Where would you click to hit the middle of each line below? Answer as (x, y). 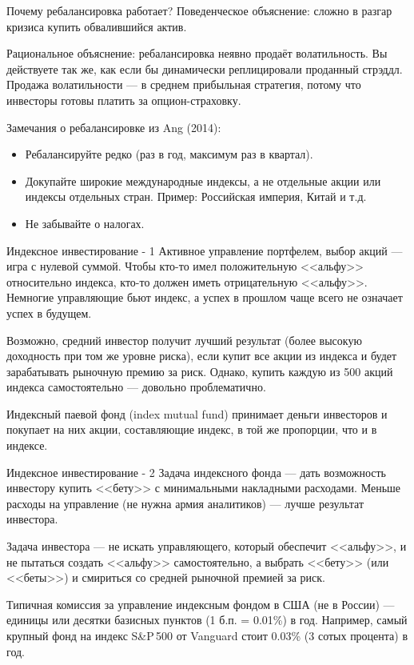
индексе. (27, 445)
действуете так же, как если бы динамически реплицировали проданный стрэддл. (205, 68)
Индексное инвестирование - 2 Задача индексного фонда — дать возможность (196, 472)
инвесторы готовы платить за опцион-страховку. (124, 100)
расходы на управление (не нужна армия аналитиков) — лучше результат (185, 503)
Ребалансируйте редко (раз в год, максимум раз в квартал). (169, 154)
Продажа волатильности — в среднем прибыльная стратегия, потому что (184, 84)
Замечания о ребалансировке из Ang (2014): (114, 127)
